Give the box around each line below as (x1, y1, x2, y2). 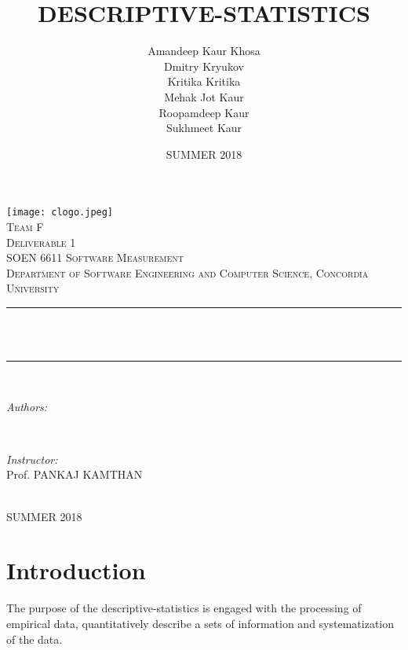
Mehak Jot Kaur (164, 88, 244, 105)
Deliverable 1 (6, 233, 76, 250)
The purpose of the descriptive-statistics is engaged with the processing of (6, 600, 362, 616)
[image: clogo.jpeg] (6, 207, 114, 219)
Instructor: (6, 450, 58, 467)
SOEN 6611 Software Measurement (6, 249, 184, 266)
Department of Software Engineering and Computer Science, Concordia (6, 264, 369, 281)
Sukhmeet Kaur (166, 119, 242, 136)
